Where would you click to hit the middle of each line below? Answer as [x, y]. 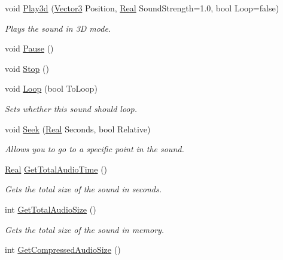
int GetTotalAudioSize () [51, 209]
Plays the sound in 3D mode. [58, 28]
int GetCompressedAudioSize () [63, 250]
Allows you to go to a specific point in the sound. [95, 149]
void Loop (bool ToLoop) [51, 88]
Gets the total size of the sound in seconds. [83, 189]
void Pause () [29, 48]
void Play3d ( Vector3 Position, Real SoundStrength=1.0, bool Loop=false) [142, 8]
